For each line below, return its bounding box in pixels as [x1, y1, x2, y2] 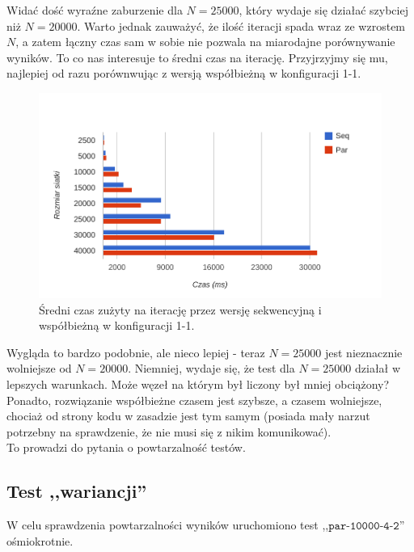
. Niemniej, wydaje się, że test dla [128, 360, 295, 377]
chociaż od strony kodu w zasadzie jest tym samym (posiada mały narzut [6, 407, 370, 424]
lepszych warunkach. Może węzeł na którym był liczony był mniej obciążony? [6, 376, 390, 393]
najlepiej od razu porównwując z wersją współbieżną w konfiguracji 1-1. [6, 65, 361, 82]
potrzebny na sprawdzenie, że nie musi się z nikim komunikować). [6, 423, 332, 440]
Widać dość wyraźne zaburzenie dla [6, 2, 183, 18]
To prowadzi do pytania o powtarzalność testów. [6, 439, 246, 456]
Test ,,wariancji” [6, 478, 147, 504]
